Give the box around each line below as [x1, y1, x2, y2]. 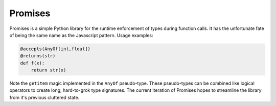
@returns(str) [20, 53, 56, 59]
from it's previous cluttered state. [9, 94, 80, 100]
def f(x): [20, 60, 45, 66]
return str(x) [31, 67, 66, 73]
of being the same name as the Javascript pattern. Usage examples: [9, 32, 153, 38]
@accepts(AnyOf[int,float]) [20, 46, 90, 52]
